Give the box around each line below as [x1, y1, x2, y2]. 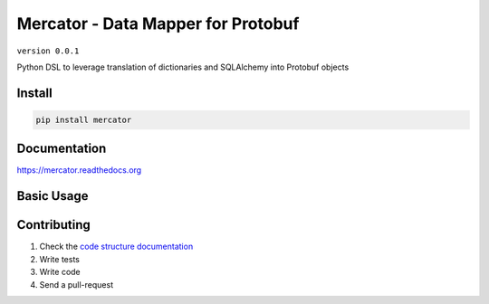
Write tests [39, 253, 81, 264]
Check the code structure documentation [39, 241, 194, 252]
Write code [39, 267, 81, 278]
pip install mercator [35, 114, 132, 125]
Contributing [16, 217, 91, 233]
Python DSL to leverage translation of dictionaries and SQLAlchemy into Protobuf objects [16, 62, 350, 72]
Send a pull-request [39, 279, 113, 290]
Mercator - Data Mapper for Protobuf [16, 14, 300, 33]
